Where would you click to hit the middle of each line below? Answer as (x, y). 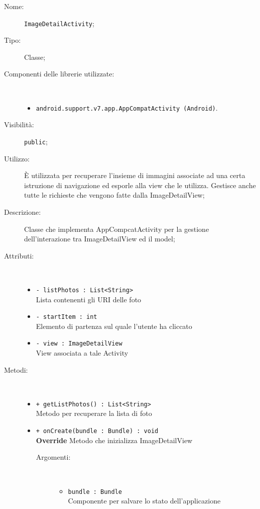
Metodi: (16, 369)
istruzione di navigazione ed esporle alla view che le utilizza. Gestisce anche (140, 185)
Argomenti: (53, 457)
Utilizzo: (17, 158)
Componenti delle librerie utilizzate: (59, 74)
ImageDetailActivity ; (59, 23)
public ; (36, 141)
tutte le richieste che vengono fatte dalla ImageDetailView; (114, 195)
